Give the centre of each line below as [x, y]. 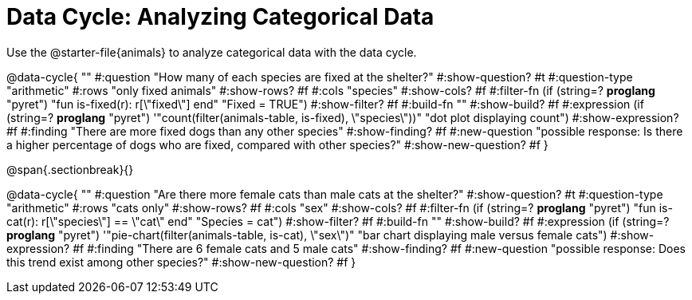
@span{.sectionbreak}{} [70, 169]
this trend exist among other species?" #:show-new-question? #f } [181, 262]
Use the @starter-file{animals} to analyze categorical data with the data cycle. [212, 52]
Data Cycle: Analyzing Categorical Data [220, 17]
